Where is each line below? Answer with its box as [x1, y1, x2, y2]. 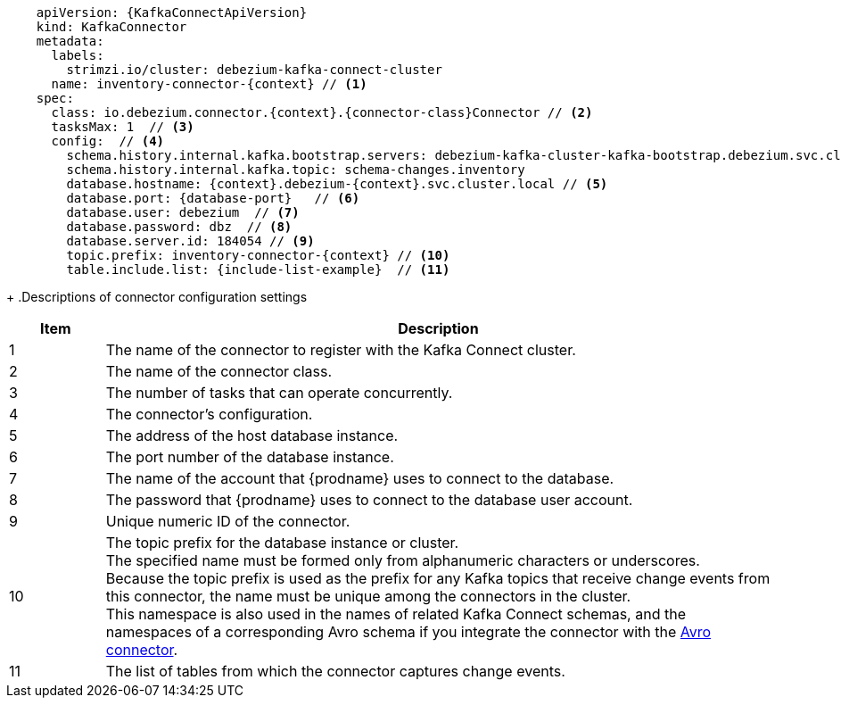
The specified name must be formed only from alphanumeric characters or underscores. [105, 552, 700, 569]
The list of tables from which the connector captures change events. [105, 662, 565, 680]
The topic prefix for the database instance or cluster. [105, 534, 459, 552]
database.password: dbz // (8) [66, 220, 293, 234]
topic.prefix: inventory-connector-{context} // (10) [66, 248, 450, 262]
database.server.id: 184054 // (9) [66, 234, 315, 248]
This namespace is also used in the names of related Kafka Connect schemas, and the [105, 605, 686, 623]
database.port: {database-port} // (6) [66, 191, 360, 205]
